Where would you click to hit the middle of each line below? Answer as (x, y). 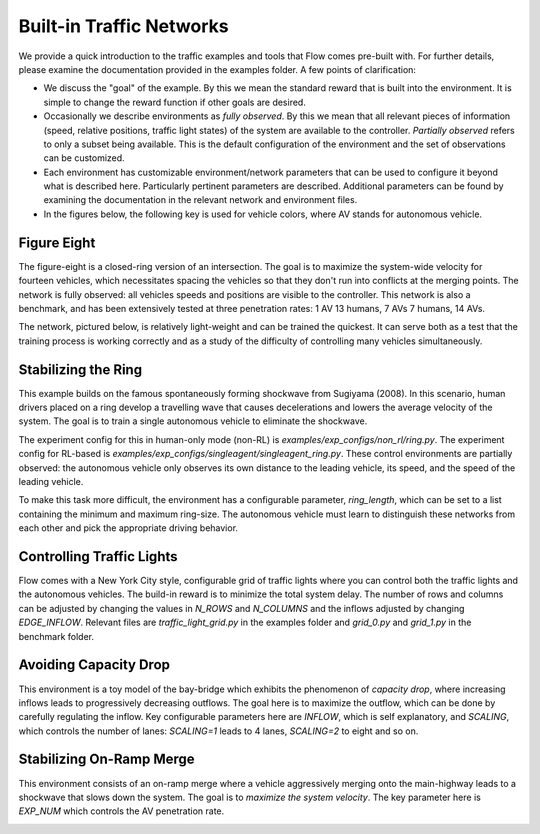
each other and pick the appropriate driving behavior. (128, 528)
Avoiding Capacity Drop (94, 665)
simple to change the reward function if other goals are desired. (175, 102)
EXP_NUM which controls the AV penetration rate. (121, 811)
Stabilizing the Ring (80, 369)
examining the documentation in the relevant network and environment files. (200, 200)
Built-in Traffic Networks (123, 26)
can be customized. (84, 158)
